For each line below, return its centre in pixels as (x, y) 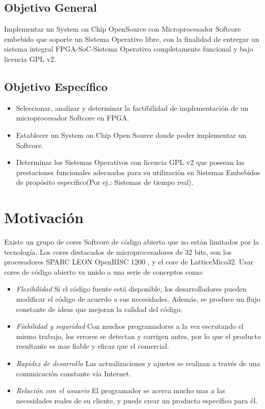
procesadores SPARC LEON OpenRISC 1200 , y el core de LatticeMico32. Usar (129, 262)
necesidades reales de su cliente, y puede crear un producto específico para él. (137, 400)
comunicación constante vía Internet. (74, 373)
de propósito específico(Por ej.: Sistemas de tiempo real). (105, 182)
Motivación (44, 217)
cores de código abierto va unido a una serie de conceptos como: (104, 271)
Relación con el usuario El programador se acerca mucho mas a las (121, 390)
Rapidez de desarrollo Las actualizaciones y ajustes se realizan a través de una (138, 363)
